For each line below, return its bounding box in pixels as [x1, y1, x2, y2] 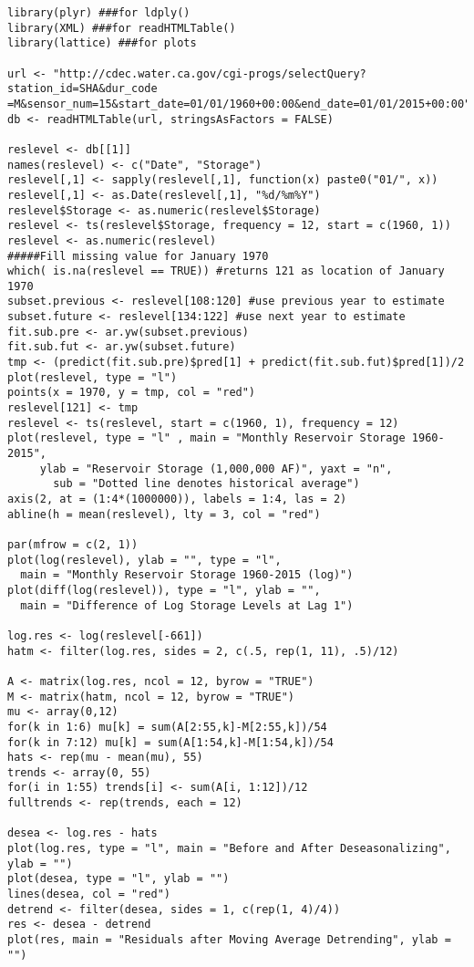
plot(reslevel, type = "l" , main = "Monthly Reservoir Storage [7, 432, 406, 445]
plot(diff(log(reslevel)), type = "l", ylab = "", [7, 583, 321, 597]
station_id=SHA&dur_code [7, 82, 158, 96]
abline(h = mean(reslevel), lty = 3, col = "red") [7, 507, 321, 521]
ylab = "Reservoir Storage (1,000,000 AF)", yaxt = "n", [39, 462, 393, 475]
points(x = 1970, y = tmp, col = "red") [7, 386, 256, 400]
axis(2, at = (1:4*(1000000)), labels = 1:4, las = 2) [7, 493, 347, 505]
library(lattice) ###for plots [7, 36, 197, 50]
